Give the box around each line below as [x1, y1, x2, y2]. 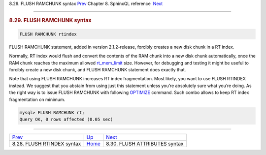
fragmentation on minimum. [9, 96, 66, 102]
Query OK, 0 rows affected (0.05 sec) [19, 116, 113, 122]
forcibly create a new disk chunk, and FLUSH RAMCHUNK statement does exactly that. [9, 67, 186, 73]
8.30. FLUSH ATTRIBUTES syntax [106, 140, 184, 147]
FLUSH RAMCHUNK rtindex [19, 31, 77, 37]
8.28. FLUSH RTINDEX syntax [12, 140, 81, 147]
